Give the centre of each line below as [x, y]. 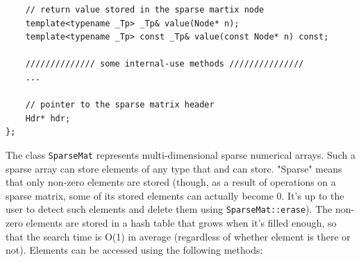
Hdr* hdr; [48, 118]
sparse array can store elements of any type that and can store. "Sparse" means [174, 168]
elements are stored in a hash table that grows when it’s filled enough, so [181, 223]
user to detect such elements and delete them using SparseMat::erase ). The [169, 209]
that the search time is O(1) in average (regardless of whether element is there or [178, 236]
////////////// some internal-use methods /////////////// [165, 64]
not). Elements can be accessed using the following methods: [134, 250]
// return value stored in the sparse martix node [145, 10]
